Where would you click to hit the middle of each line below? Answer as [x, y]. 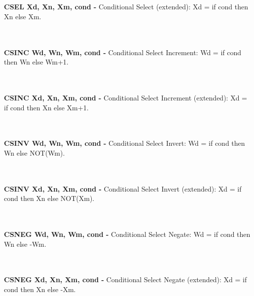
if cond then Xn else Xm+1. [46, 107]
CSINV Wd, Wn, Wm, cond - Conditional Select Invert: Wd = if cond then [125, 143]
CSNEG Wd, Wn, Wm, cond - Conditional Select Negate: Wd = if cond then [127, 234]
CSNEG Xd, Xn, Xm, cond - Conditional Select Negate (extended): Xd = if [126, 280]
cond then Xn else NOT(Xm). [49, 198]
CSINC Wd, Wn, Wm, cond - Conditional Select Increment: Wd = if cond [123, 52]
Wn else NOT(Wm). [35, 152]
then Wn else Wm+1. [36, 62]
